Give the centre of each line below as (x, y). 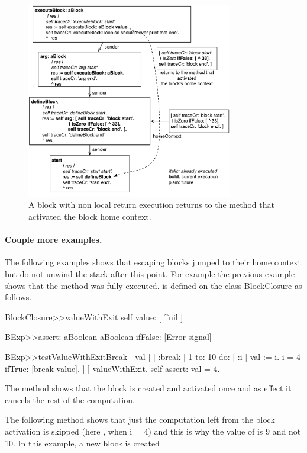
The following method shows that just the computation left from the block (140, 420)
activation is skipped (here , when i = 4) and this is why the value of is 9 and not (153, 431)
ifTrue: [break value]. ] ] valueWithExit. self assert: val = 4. (112, 368)
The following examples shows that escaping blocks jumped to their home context (153, 262)
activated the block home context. (90, 216)
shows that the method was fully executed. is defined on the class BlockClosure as (153, 285)
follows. (18, 297)
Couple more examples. (54, 240)
